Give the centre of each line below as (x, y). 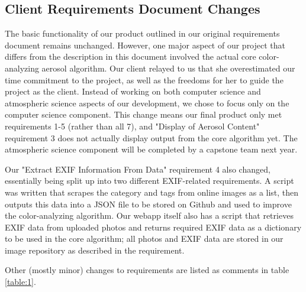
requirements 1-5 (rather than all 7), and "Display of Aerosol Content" (132, 126)
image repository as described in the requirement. (95, 250)
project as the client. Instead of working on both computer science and (133, 91)
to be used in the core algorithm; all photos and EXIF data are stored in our (144, 239)
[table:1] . (20, 282)
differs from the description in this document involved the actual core (131, 56)
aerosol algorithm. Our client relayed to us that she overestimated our (168, 68)
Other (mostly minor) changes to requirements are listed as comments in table (147, 270)
